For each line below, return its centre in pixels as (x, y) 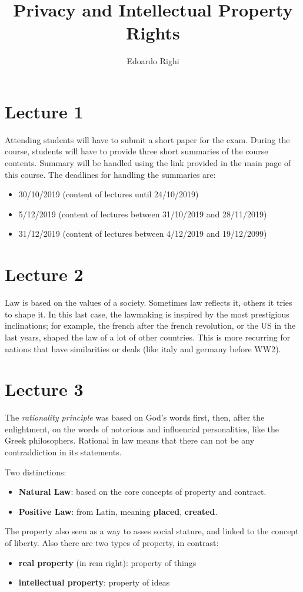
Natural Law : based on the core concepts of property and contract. (142, 492)
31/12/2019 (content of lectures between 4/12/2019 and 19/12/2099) (143, 234)
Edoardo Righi (153, 61)
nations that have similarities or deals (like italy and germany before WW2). (143, 348)
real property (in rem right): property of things (107, 562)
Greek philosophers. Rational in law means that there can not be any (130, 440)
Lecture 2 (44, 274)
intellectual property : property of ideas (94, 582)
